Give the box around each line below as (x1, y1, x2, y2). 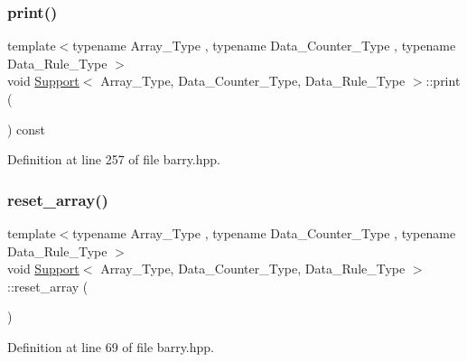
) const (7, 119, 46, 138)
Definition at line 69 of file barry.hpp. (7, 337, 214, 356)
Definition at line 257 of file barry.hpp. (7, 150, 220, 169)
